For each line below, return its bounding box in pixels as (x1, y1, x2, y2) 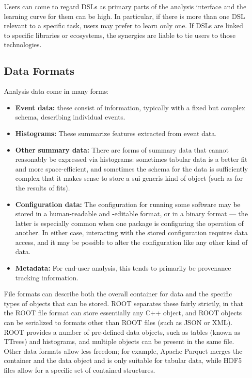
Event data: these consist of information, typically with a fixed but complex (15, 102, 245, 112)
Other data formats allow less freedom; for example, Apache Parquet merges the (4, 345, 242, 356)
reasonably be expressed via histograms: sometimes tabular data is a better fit (15, 154, 248, 164)
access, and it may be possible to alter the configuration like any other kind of (15, 237, 248, 247)
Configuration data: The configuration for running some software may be (15, 199, 240, 209)
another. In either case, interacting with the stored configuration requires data (15, 227, 248, 238)
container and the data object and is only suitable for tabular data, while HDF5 (4, 355, 242, 365)
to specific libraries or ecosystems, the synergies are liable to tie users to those (4, 30, 236, 40)
